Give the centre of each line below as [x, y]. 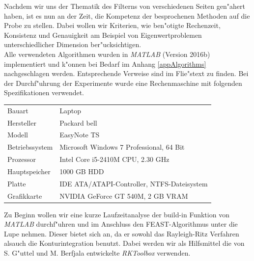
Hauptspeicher [29, 171]
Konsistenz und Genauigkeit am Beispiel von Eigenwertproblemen [103, 35]
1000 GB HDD [82, 171]
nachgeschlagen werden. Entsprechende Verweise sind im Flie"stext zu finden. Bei [126, 73]
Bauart [18, 110]
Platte [17, 183]
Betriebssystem [30, 147]
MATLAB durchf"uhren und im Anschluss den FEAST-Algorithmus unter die [121, 224]
